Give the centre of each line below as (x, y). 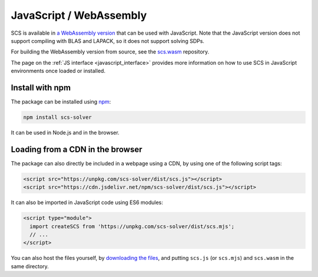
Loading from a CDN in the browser (77, 149)
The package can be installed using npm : (61, 102)
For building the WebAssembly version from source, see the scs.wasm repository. (110, 52)
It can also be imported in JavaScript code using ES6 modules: (87, 202)
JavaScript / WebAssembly (79, 15)
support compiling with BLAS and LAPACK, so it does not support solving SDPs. (107, 41)
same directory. (30, 266)
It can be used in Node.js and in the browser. (65, 132)
